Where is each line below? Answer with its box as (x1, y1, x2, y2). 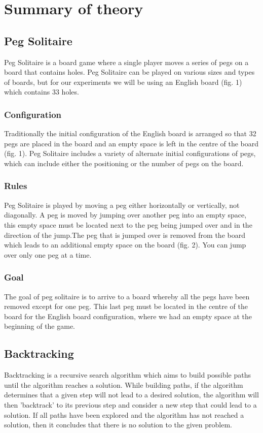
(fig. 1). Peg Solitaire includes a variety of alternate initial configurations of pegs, (4, 148, 256, 159)
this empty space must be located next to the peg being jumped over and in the (4, 219, 252, 230)
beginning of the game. (4, 321, 76, 331)
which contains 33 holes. (4, 86, 79, 97)
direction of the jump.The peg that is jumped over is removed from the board (4, 229, 245, 240)
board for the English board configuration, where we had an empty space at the (4, 311, 252, 321)
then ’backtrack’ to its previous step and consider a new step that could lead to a (4, 399, 257, 410)
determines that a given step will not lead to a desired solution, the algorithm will (4, 389, 259, 400)
